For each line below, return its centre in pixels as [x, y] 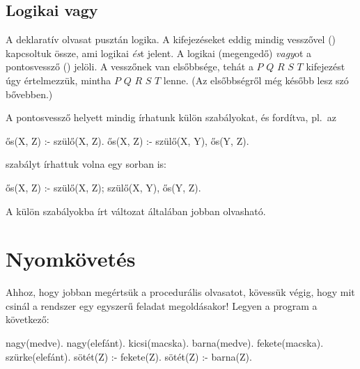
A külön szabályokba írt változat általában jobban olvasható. [136, 211]
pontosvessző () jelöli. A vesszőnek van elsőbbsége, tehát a [130, 66]
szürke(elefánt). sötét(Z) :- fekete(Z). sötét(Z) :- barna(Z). [129, 356]
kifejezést [326, 66]
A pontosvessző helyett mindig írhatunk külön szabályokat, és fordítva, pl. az [171, 117]
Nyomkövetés [71, 259]
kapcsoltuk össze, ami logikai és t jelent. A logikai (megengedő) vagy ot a [159, 53]
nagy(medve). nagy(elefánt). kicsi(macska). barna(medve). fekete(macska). [165, 343]
